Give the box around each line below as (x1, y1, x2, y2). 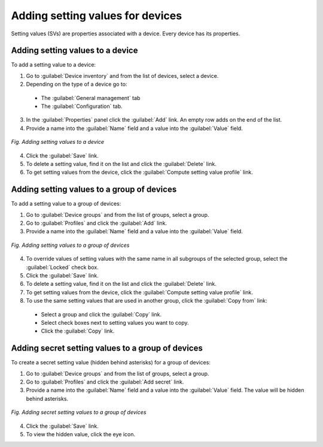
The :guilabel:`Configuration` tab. (41, 102, 123, 110)
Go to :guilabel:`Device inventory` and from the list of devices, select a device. (26, 72, 219, 79)
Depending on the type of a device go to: (26, 81, 127, 88)
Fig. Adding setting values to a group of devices (11, 241, 130, 249)
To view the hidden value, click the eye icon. (26, 430, 136, 437)
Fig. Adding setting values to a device (11, 138, 105, 146)
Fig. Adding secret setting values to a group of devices (11, 409, 147, 416)
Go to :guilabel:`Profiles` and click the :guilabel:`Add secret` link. (26, 378, 184, 386)
